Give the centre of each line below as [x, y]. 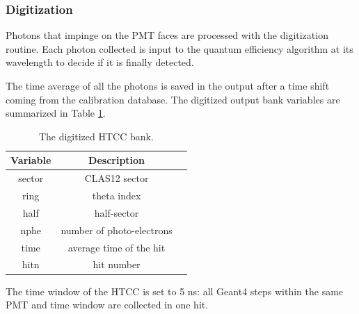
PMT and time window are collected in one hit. [107, 305]
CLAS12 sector [117, 178]
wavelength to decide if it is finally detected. [100, 62]
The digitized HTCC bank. [96, 136]
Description [117, 160]
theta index [117, 196]
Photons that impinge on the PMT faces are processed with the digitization [167, 35]
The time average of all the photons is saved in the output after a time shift [168, 85]
